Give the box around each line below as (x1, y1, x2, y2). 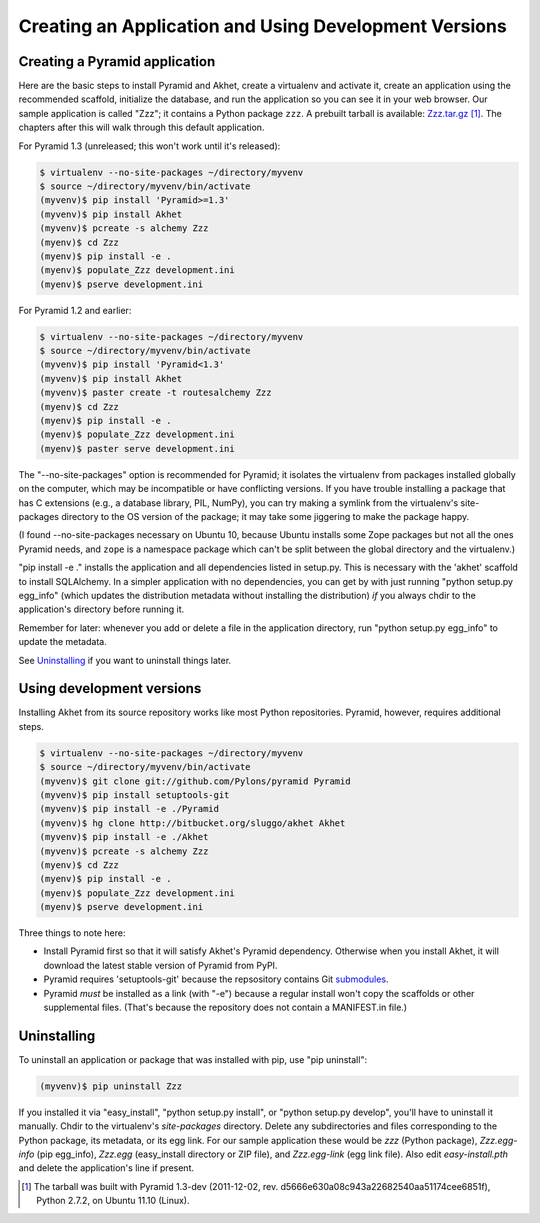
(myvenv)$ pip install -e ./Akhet (39, 831, 209, 843)
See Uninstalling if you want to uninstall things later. (18, 654, 232, 666)
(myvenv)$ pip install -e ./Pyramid (39, 803, 220, 815)
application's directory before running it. (18, 603, 185, 615)
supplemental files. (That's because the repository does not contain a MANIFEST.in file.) (43, 1001, 408, 1014)
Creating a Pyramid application (18, 53, 216, 70)
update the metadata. (18, 636, 107, 648)
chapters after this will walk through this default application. (18, 121, 265, 134)
